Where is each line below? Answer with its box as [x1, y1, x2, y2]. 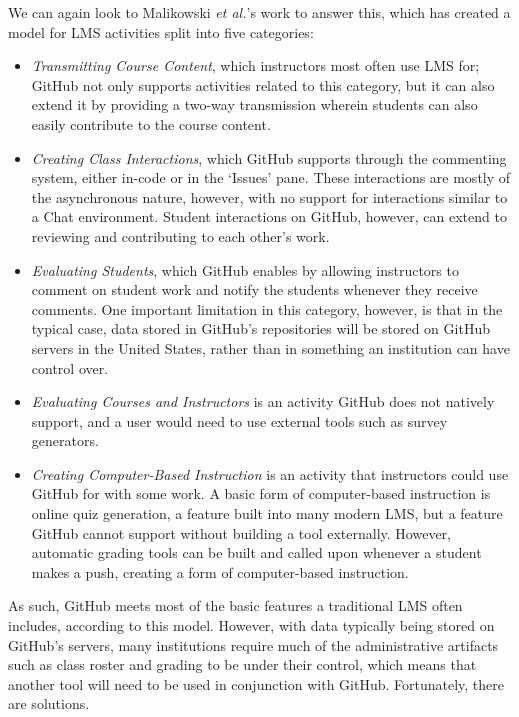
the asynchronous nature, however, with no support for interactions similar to [31, 186, 508, 207]
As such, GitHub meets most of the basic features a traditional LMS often [8, 595, 463, 616]
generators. [31, 430, 99, 451]
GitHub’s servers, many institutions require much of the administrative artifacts [8, 634, 499, 655]
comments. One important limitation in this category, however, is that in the [31, 298, 503, 319]
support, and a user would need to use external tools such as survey [31, 410, 448, 431]
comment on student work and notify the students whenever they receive [31, 279, 478, 300]
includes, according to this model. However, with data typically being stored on [8, 615, 495, 636]
